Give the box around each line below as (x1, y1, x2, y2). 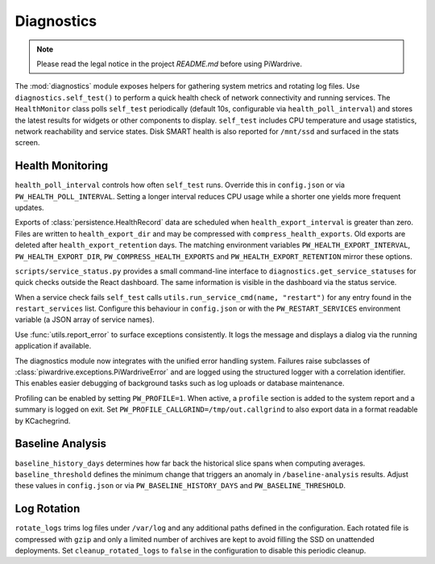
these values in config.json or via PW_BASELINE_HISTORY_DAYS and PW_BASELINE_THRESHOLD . (14, 481, 346, 491)
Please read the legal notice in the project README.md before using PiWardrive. (36, 59, 302, 69)
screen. (14, 138, 40, 148)
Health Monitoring (14, 159, 109, 173)
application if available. (14, 341, 92, 351)
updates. (14, 203, 44, 212)
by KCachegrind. (14, 416, 71, 425)
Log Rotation (14, 502, 81, 516)
